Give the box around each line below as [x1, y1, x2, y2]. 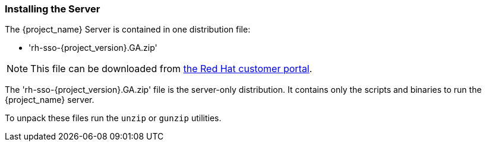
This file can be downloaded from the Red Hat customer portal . [30, 63, 313, 75]
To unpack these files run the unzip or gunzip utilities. [5, 113, 222, 124]
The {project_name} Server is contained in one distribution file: [5, 24, 251, 35]
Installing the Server [5, 3, 100, 15]
